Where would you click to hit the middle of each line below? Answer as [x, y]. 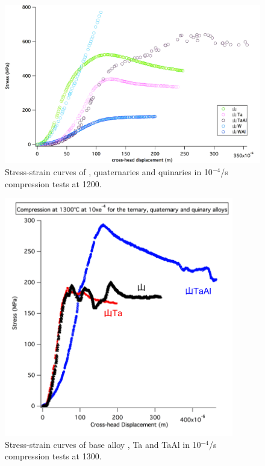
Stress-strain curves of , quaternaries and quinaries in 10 [109, 171]
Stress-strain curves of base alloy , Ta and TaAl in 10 [103, 444]
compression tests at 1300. [53, 456]
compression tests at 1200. [53, 183]
